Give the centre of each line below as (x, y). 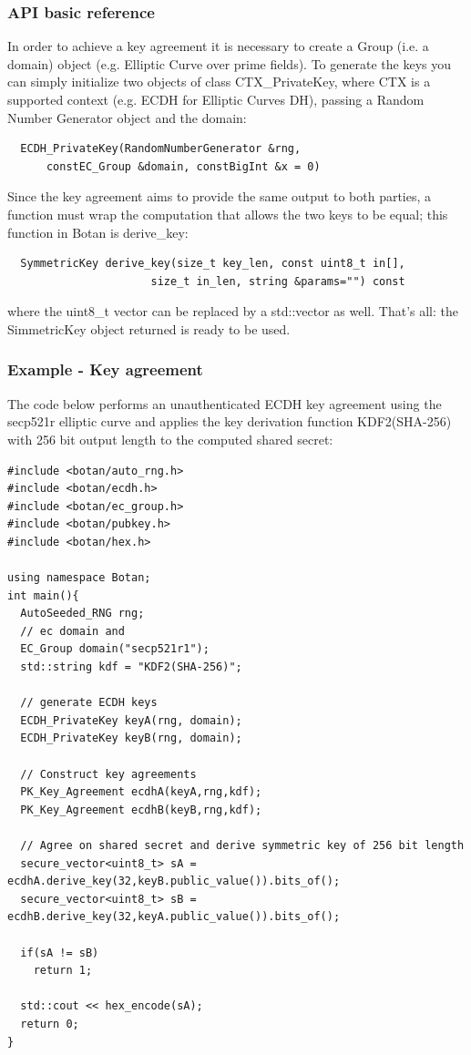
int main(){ (43, 595)
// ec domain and (72, 631)
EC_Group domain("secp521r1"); (115, 649)
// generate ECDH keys (89, 703)
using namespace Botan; (79, 578)
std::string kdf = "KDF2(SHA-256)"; (131, 667)
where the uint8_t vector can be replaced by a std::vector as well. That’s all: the (233, 311)
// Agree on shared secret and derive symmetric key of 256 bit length (242, 845)
